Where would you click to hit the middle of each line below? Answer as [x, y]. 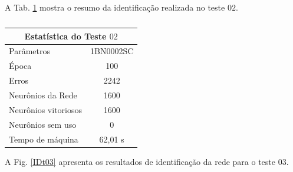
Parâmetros [29, 51]
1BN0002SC [112, 51]
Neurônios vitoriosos [45, 109]
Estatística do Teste [65, 36]
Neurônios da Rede [43, 95]
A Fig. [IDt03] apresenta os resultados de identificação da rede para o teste [140, 161]
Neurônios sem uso [43, 124]
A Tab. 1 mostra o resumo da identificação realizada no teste [115, 7]
